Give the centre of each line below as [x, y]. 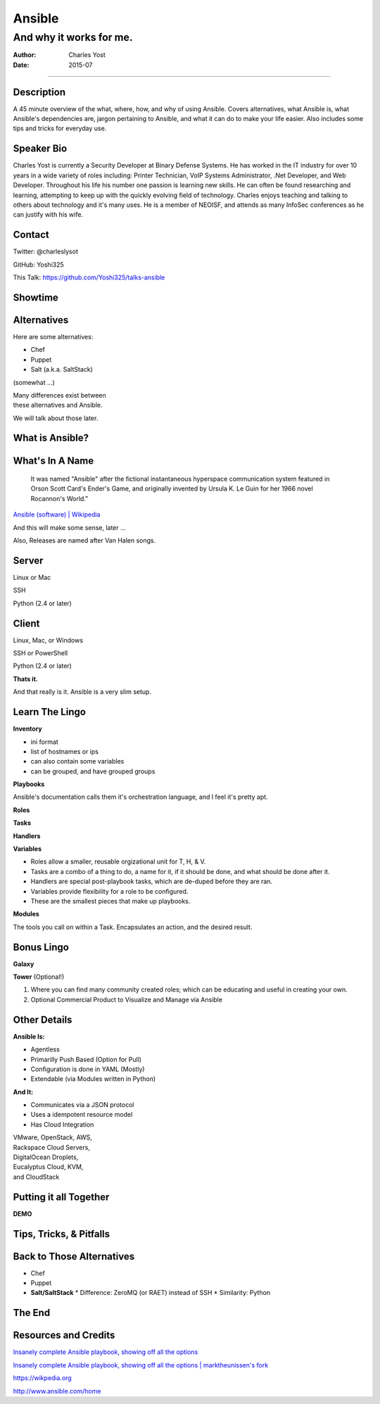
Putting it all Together [61, 1197]
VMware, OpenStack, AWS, [53, 1137]
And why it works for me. [73, 37]
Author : [25, 55]
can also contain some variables [77, 761]
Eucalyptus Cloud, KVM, [48, 1167]
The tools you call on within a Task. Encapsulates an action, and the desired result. [133, 927]
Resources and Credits [64, 1335]
